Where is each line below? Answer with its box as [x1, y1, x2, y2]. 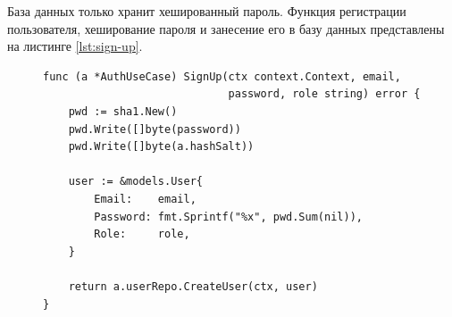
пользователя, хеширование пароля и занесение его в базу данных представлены [7, 19, 445, 38]
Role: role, [94, 228, 190, 241]
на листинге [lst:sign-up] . [7, 37, 143, 55]
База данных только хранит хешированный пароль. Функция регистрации [7, 2, 406, 20]
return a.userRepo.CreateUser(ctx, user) [68, 279, 318, 293]
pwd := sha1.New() [68, 104, 178, 118]
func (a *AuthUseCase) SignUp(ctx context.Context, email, [43, 70, 401, 83]
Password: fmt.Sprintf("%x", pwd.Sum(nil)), [94, 210, 363, 223]
